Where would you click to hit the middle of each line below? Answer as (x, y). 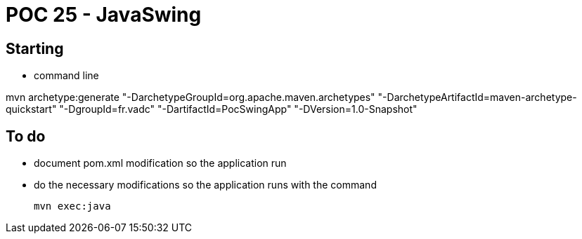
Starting (35, 48)
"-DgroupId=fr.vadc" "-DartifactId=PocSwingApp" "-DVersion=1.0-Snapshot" (238, 109)
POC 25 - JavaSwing (104, 15)
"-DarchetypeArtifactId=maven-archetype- (477, 97)
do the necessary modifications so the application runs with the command (205, 185)
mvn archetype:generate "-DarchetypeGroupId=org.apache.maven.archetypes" (190, 97)
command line (66, 76)
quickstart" (31, 109)
